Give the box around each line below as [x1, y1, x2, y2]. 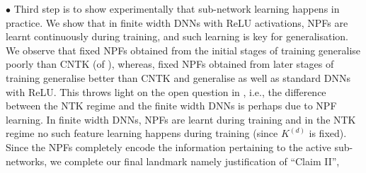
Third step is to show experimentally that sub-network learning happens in [13, 1, 340, 16]
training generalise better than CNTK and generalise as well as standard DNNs [6, 70, 350, 85]
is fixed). [309, 126, 347, 141]
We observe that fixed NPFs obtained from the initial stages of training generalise [6, 42, 361, 57]
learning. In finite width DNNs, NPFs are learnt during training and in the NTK [6, 112, 356, 126]
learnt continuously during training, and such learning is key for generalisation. [6, 29, 349, 44]
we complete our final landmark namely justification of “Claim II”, [50, 153, 340, 168]
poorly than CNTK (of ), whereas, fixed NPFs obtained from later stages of [6, 56, 334, 71]
